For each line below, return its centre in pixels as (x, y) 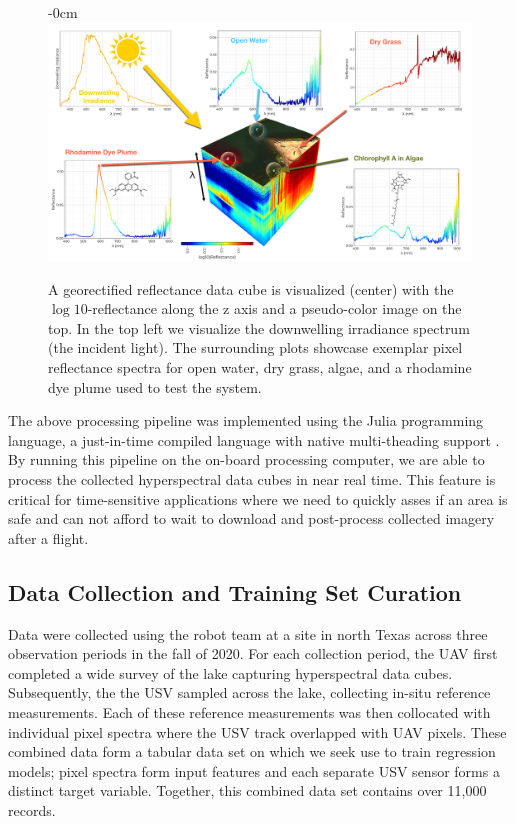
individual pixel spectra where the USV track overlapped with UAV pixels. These (257, 731)
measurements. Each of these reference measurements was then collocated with (249, 711)
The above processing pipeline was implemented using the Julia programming (246, 420)
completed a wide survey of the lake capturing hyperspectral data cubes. (230, 672)
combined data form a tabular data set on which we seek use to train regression (252, 751)
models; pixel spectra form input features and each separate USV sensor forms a (254, 770)
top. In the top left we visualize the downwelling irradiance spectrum (259, 327)
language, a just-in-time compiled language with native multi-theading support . (254, 439)
